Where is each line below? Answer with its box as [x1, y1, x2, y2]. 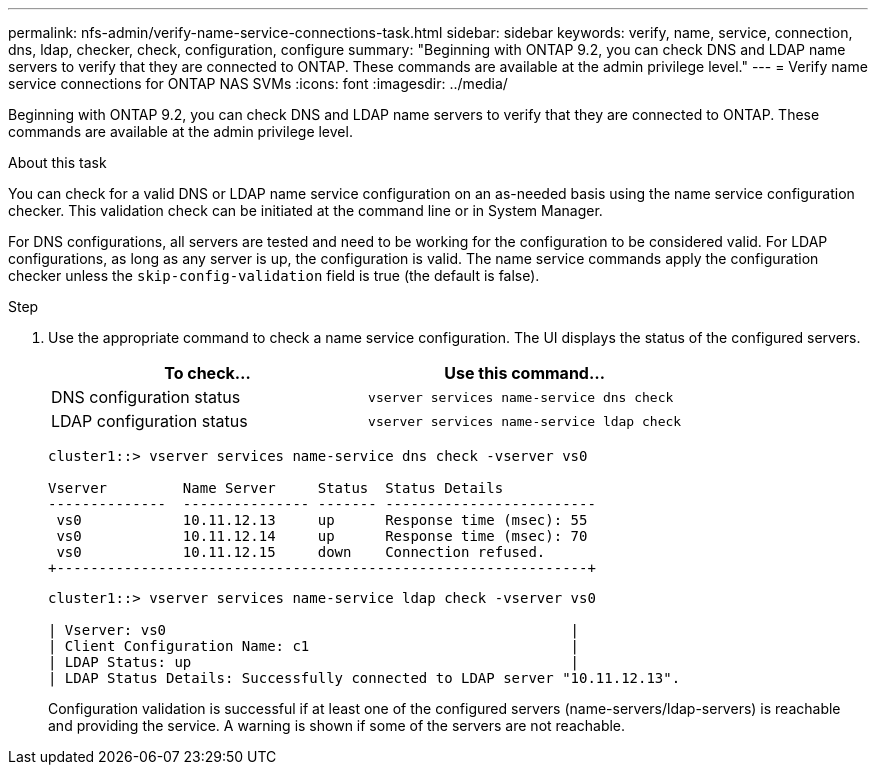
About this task [8, 154, 107, 171]
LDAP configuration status [51, 411, 248, 431]
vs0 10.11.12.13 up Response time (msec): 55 [56, 512, 588, 528]
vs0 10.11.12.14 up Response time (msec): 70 [56, 528, 588, 544]
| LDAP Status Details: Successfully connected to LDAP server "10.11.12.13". [48, 670, 681, 686]
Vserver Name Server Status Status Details [48, 480, 504, 496]
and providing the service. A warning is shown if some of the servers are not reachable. [48, 717, 626, 734]
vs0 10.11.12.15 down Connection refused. [56, 544, 546, 560]
